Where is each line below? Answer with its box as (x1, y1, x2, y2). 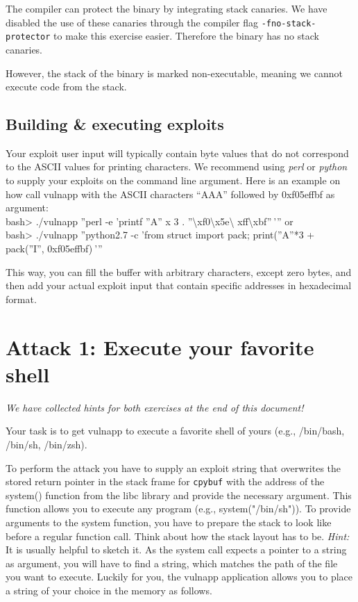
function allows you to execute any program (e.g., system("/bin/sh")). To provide (6, 501, 351, 516)
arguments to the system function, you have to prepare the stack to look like (6, 514, 332, 529)
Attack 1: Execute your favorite (6, 332, 314, 361)
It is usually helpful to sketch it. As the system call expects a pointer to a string (6, 542, 347, 557)
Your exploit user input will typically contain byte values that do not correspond (6, 145, 349, 160)
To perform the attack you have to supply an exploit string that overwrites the (6, 460, 341, 475)
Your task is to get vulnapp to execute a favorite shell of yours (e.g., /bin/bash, (6, 423, 345, 438)
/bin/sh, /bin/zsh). (6, 437, 87, 451)
